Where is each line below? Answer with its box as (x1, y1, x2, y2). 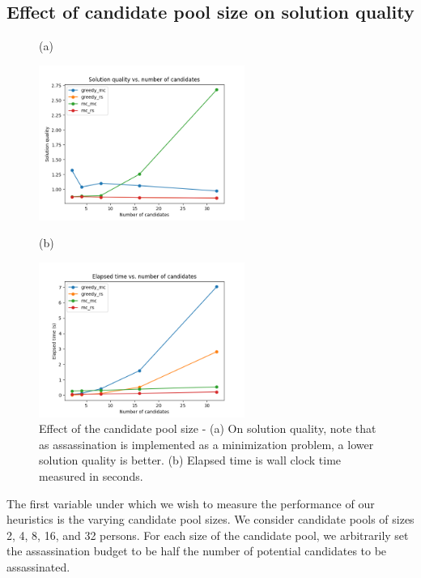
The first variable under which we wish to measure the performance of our (6, 495, 375, 512)
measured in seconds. (39, 467, 143, 484)
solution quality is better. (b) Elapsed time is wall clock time (39, 452, 342, 469)
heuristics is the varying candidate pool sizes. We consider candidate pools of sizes (6, 511, 415, 528)
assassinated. (6, 558, 70, 575)
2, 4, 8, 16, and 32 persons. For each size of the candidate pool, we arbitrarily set (6, 526, 409, 543)
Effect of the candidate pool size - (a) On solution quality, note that (39, 420, 376, 437)
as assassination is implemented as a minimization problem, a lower (39, 435, 374, 452)
